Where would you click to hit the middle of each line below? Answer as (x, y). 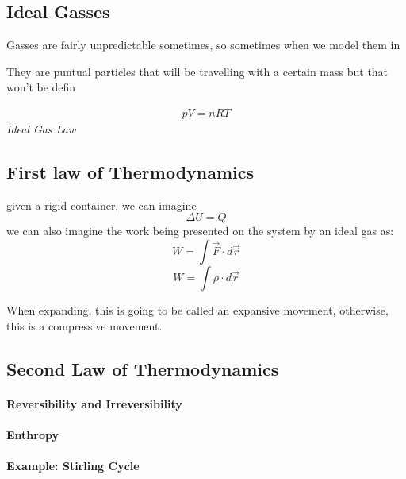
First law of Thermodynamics (130, 172)
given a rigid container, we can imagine (101, 205)
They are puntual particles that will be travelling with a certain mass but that (197, 71)
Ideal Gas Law (41, 129)
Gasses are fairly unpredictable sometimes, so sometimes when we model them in (203, 45)
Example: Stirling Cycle (73, 465)
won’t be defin (41, 87)
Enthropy (33, 434)
